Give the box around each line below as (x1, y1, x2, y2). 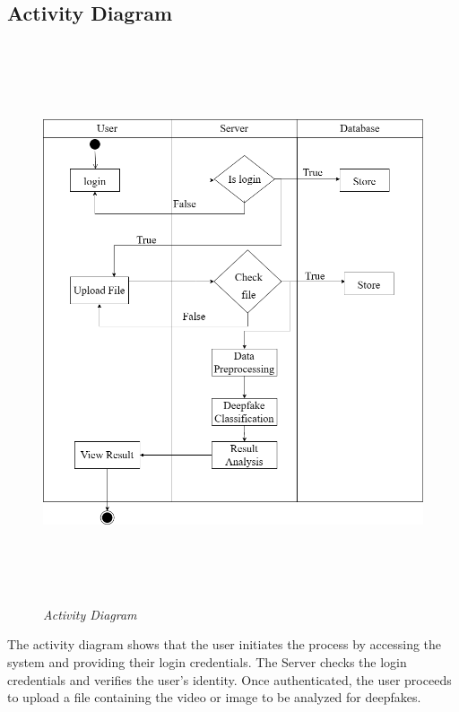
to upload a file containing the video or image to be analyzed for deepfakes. (7, 688, 421, 707)
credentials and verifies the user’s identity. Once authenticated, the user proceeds (7, 670, 452, 689)
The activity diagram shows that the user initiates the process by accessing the (7, 635, 442, 654)
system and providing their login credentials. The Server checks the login (7, 652, 407, 671)
